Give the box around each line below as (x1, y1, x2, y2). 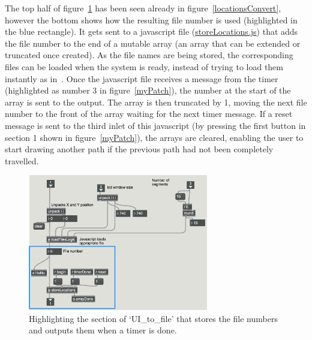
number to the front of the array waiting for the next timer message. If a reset (5, 107, 293, 120)
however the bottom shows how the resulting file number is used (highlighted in (5, 13, 298, 26)
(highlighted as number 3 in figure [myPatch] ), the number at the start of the (5, 84, 291, 97)
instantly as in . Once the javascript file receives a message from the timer (5, 72, 278, 85)
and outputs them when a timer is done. (29, 324, 177, 336)
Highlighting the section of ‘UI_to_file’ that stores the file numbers (29, 312, 278, 324)
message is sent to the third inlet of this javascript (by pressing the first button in (5, 119, 306, 131)
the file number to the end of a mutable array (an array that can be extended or (5, 37, 301, 49)
